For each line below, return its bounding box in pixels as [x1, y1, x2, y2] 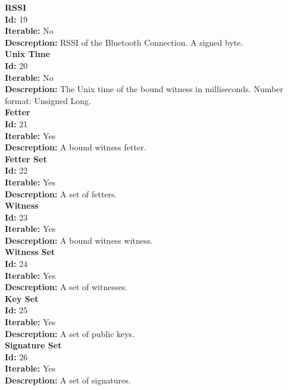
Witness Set [5, 246, 55, 258]
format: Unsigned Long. [5, 94, 91, 106]
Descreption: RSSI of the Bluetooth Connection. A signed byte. [5, 36, 243, 48]
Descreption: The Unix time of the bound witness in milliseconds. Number [5, 83, 283, 95]
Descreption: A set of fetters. [5, 187, 117, 200]
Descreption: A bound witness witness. [5, 234, 153, 246]
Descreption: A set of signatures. [5, 374, 131, 386]
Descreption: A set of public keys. [5, 327, 135, 339]
